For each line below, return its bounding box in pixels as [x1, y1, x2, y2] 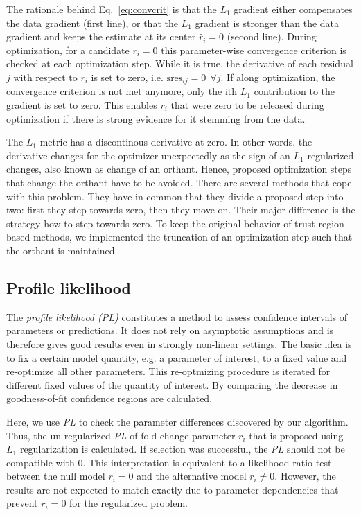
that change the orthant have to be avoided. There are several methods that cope [6, 175, 352, 189]
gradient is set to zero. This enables [6, 98, 157, 112]
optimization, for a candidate [6, 42, 130, 57]
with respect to [13, 69, 78, 84]
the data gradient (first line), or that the [6, 15, 178, 30]
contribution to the [254, 84, 335, 98]
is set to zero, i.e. [91, 69, 164, 84]
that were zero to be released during [170, 98, 324, 112]
